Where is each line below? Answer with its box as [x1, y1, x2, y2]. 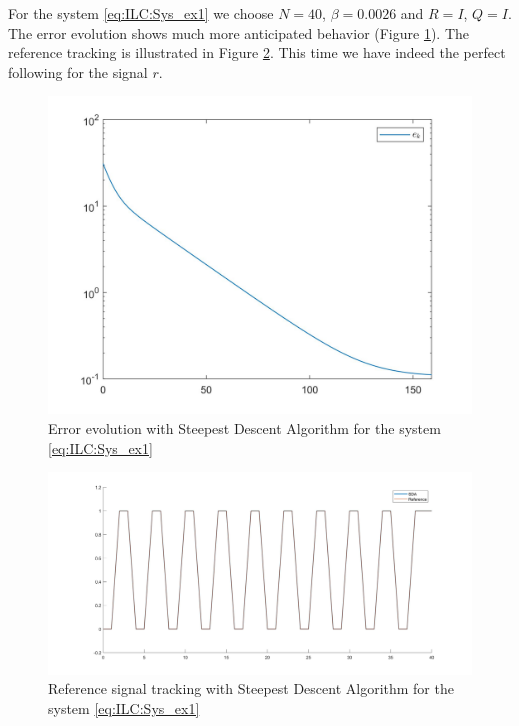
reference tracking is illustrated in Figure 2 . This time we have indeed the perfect [8, 42, 506, 63]
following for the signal [8, 61, 148, 82]
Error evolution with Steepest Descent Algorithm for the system [48, 417, 441, 438]
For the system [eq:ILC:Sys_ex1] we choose [8, 3, 274, 23]
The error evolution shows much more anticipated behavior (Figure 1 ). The [8, 22, 470, 43]
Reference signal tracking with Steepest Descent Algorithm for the [48, 678, 454, 699]
